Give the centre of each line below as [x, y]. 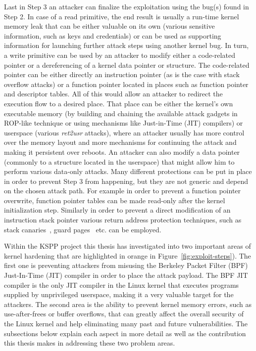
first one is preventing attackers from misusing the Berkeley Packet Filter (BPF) [126, 265]
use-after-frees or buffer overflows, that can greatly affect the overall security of [124, 314]
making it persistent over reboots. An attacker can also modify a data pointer [122, 152]
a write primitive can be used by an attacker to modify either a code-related [120, 55]
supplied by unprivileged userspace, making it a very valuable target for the [119, 294]
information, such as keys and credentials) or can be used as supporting [113, 35]
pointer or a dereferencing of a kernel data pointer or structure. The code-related [127, 65]
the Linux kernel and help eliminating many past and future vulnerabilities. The [126, 323]
